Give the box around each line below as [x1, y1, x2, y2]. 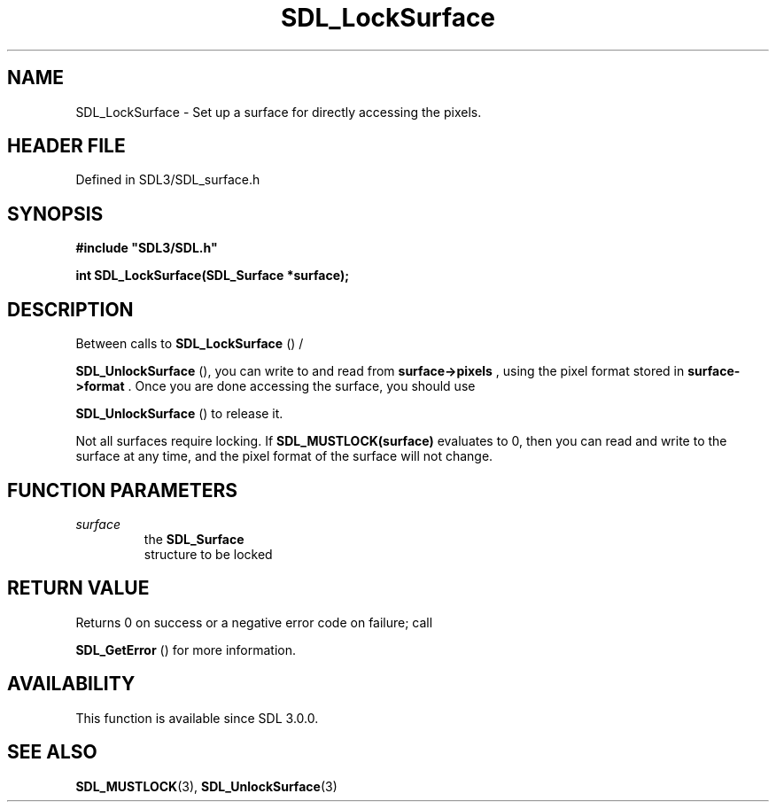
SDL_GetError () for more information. [75, 642, 297, 657]
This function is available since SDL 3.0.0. [75, 710, 319, 726]
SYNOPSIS [7, 202, 104, 225]
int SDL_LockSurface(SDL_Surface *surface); [75, 268, 349, 284]
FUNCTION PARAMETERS [7, 478, 237, 502]
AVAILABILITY [7, 673, 136, 696]
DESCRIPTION [7, 298, 134, 321]
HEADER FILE [7, 135, 126, 158]
